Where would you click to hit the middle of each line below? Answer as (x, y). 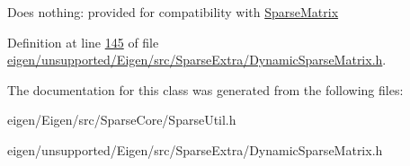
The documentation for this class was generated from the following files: (205, 89)
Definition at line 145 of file (83, 42)
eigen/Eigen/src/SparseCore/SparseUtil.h (122, 120)
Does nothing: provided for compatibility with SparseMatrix (173, 12)
